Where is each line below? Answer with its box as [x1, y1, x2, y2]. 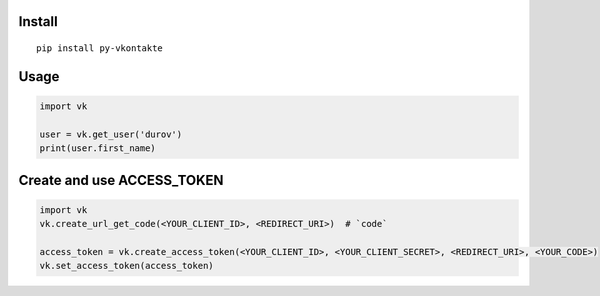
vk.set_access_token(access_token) [39, 260, 214, 272]
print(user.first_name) [39, 143, 157, 154]
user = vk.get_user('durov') [39, 128, 183, 140]
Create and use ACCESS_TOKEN [18, 171, 224, 189]
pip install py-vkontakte [36, 43, 164, 54]
